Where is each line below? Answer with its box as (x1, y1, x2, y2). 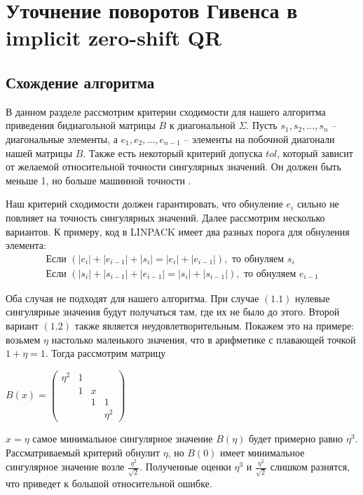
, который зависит (277, 145, 353, 160)
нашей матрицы (6, 145, 73, 160)
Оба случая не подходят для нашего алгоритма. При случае (6, 290, 259, 305)
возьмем (6, 332, 41, 346)
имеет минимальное (220, 445, 305, 459)
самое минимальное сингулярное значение (32, 431, 213, 446)
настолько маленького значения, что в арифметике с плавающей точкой (51, 332, 356, 346)
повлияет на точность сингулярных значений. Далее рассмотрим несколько (6, 210, 325, 224)
